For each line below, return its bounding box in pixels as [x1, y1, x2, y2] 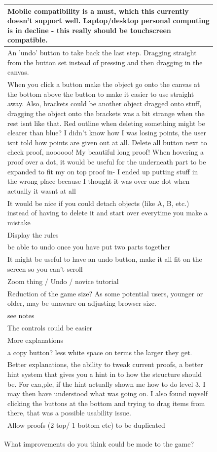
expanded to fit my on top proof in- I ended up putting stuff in [7, 166, 198, 176]
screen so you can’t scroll [7, 263, 83, 274]
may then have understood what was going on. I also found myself [7, 388, 208, 399]
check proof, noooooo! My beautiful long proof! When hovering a [7, 147, 204, 157]
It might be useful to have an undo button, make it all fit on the [7, 254, 202, 264]
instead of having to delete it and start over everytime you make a [7, 207, 208, 218]
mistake [7, 217, 31, 227]
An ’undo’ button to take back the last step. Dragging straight [7, 47, 197, 58]
